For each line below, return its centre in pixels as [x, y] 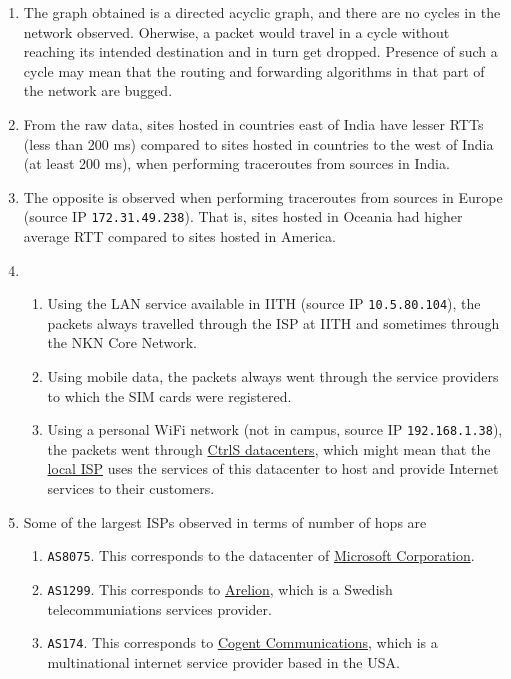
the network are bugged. [98, 90]
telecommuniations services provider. [159, 608]
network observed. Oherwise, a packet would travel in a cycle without [236, 31]
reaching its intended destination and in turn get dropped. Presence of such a [260, 51]
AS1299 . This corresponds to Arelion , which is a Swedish [220, 588]
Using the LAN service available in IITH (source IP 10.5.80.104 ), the [264, 303]
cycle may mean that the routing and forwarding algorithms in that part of [254, 70]
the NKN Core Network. [122, 342]
